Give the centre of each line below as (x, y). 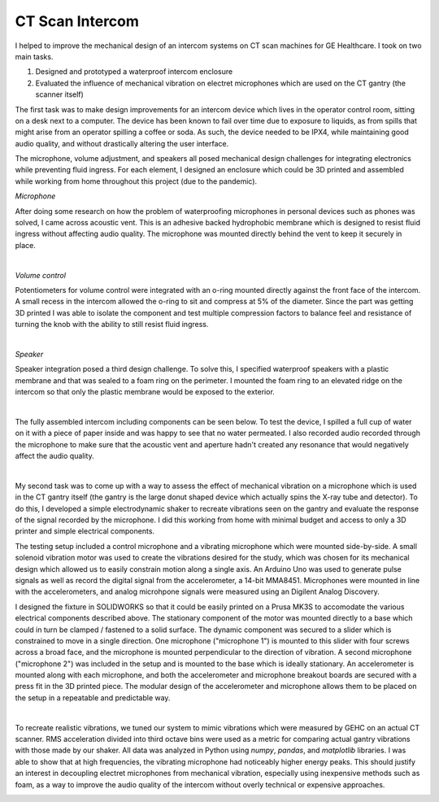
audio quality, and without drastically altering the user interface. (122, 143)
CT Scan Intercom (77, 21)
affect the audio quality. (54, 456)
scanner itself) (60, 94)
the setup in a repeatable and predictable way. (93, 697)
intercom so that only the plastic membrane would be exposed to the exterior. (145, 392)
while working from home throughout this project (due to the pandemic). (136, 181)
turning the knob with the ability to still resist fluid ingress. (112, 325)
